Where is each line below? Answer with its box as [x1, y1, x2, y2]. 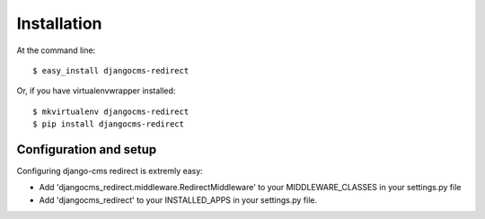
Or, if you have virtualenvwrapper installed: [16, 85, 176, 96]
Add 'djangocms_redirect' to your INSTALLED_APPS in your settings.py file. [39, 194, 318, 206]
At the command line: [16, 45, 96, 56]
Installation [16, 13, 102, 33]
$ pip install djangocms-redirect [32, 119, 184, 129]
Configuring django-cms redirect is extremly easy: [16, 166, 204, 177]
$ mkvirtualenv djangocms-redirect [32, 106, 190, 117]
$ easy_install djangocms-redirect [32, 66, 190, 75]
